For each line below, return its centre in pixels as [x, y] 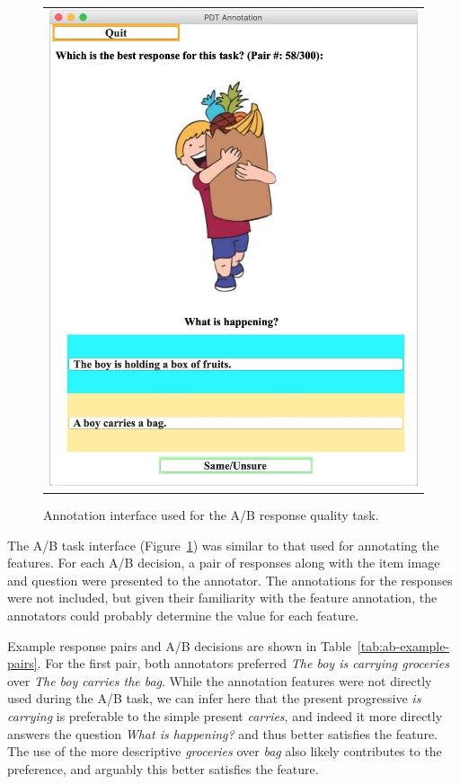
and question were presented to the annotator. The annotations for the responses [230, 580]
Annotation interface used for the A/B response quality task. [211, 515]
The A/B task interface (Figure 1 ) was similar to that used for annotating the [223, 545]
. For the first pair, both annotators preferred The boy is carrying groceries [243, 663]
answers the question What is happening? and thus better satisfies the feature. [222, 733]
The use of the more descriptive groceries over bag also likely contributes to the [225, 751]
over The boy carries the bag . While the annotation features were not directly [220, 680]
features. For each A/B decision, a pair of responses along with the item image [224, 563]
